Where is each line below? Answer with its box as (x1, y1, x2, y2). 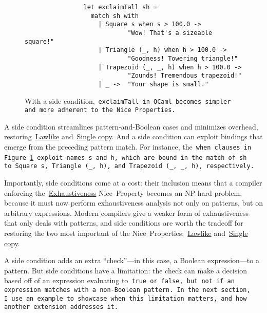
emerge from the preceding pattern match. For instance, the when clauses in (4, 141, 252, 152)
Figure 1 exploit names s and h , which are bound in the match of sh (4, 151, 247, 162)
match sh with (90, 12, 139, 20)
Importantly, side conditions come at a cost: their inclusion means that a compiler (4, 177, 262, 188)
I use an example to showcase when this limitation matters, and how (4, 294, 247, 302)
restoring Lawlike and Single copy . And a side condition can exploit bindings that (4, 131, 263, 142)
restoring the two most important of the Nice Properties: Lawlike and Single (4, 228, 248, 238)
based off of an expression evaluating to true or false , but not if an (4, 275, 235, 286)
